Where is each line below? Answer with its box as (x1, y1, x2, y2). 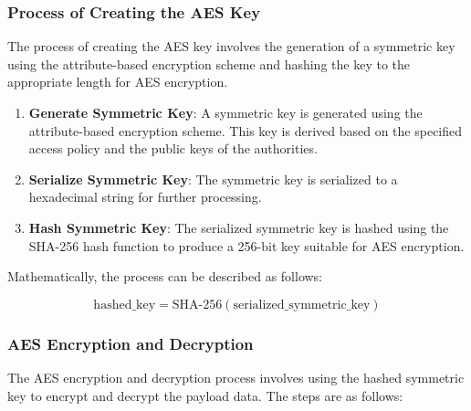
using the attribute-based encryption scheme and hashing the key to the (7, 54, 410, 73)
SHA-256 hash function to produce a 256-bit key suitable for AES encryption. (28, 236, 465, 255)
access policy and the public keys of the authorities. (28, 139, 318, 158)
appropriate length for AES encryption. (7, 72, 228, 91)
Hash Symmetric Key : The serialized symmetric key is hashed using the (28, 217, 449, 237)
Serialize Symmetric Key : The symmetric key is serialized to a (28, 169, 398, 188)
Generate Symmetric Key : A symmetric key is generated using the (28, 103, 423, 121)
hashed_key (93, 298, 156, 311)
